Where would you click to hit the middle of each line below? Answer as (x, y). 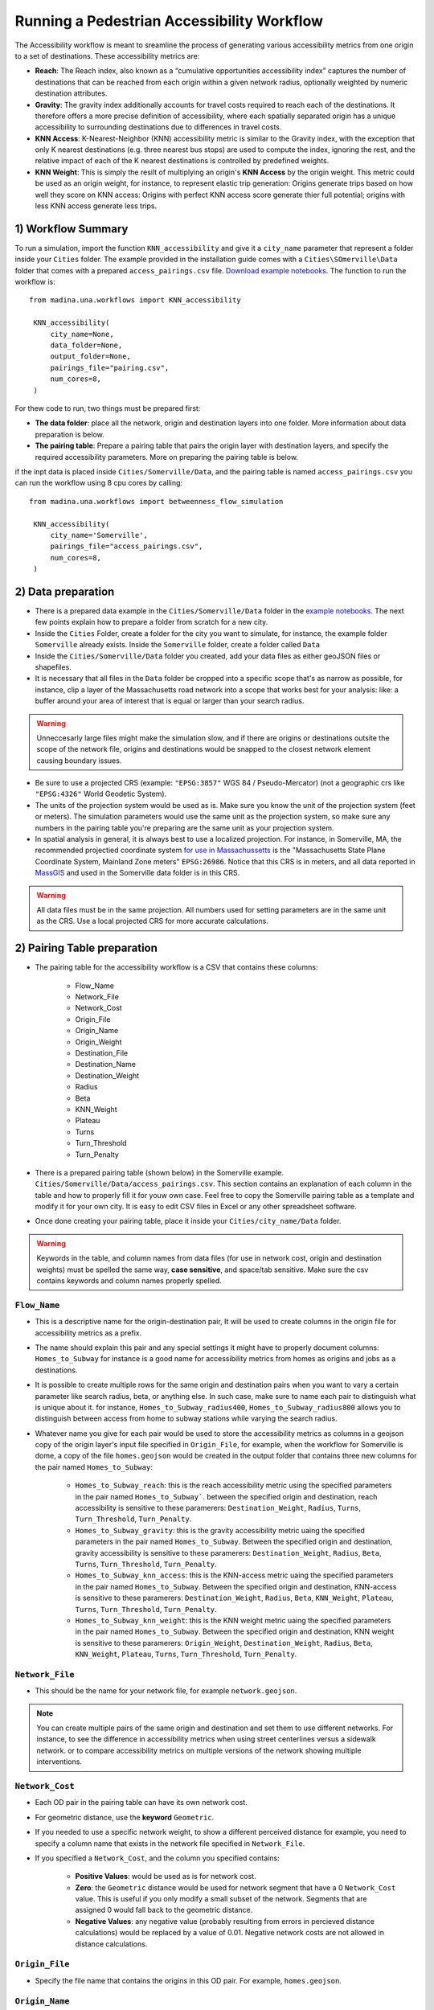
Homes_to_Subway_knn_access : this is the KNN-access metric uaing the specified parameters (234, 1575)
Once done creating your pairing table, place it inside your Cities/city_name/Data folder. (188, 1221)
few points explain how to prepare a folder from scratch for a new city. (151, 622)
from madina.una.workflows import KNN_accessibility (135, 300)
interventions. (59, 1762)
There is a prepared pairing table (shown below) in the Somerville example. (160, 1172)
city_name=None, (82, 334)
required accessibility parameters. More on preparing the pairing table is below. (167, 457)
